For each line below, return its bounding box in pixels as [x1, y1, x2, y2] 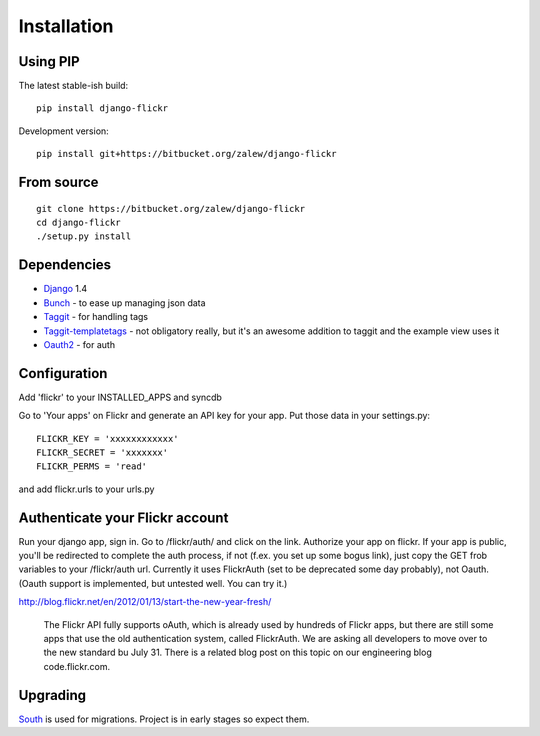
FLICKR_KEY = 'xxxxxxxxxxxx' [36, 433, 179, 444]
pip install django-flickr [36, 103, 169, 114]
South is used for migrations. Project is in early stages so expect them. [18, 713, 310, 725]
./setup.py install [36, 231, 132, 242]
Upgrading [18, 686, 87, 704]
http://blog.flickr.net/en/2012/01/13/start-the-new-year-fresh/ [18, 596, 272, 608]
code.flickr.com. [43, 660, 110, 672]
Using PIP [18, 53, 80, 70]
